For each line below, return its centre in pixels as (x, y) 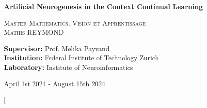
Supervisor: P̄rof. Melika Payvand (57, 48)
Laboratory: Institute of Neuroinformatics (69, 67)
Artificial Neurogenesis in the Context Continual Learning (103, 6)
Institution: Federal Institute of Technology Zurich (81, 58)
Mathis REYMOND (34, 32)
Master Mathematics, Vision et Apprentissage (75, 22)
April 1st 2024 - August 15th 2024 (55, 83)
